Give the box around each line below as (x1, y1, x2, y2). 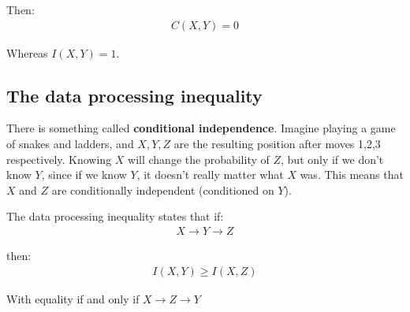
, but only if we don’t (281, 150, 384, 167)
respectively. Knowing (6, 150, 112, 167)
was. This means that (300, 166, 404, 183)
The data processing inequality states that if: (6, 208, 224, 225)
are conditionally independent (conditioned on (51, 181, 274, 198)
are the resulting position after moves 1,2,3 (173, 136, 381, 152)
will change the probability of (128, 150, 270, 167)
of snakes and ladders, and (6, 136, 134, 152)
